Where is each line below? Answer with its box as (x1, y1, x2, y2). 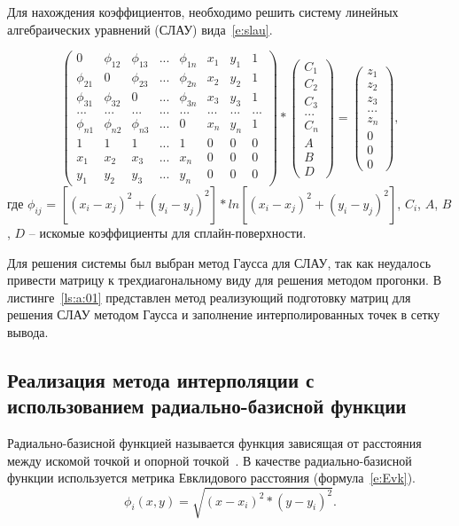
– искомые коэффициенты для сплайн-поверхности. (28, 223, 307, 241)
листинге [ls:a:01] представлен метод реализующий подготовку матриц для (7, 287, 411, 306)
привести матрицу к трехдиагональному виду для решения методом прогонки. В (7, 271, 442, 289)
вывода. (7, 322, 49, 341)
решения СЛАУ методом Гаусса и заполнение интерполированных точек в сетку (7, 305, 440, 324)
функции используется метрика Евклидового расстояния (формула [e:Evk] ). (7, 468, 416, 487)
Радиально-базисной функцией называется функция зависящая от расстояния (7, 434, 422, 452)
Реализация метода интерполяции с (7, 365, 315, 393)
